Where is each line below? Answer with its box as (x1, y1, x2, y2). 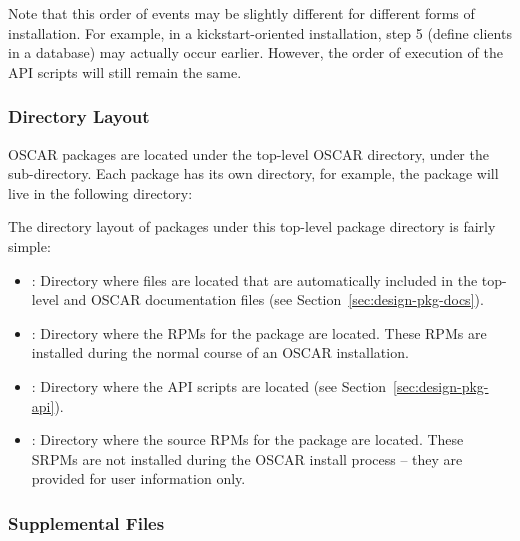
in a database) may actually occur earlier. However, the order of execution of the (8, 42, 503, 63)
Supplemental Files (8, 510, 165, 535)
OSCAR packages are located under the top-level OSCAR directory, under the (8, 143, 489, 164)
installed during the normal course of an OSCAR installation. (31, 342, 409, 363)
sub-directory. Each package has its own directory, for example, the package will (8, 163, 499, 184)
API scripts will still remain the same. (8, 61, 242, 82)
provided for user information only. (31, 468, 246, 489)
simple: (8, 235, 51, 256)
